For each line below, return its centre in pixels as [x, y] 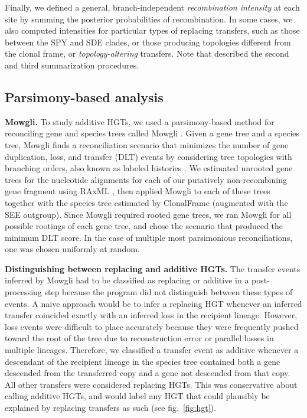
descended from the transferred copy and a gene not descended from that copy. [148, 373]
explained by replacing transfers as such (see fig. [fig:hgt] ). [110, 408]
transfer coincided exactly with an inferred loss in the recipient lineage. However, [151, 315]
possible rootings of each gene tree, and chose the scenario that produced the [144, 226]
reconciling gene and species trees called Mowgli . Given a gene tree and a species [152, 133]
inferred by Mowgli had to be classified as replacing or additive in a [127, 280]
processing [23, 292]
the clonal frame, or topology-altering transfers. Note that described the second [147, 53]
